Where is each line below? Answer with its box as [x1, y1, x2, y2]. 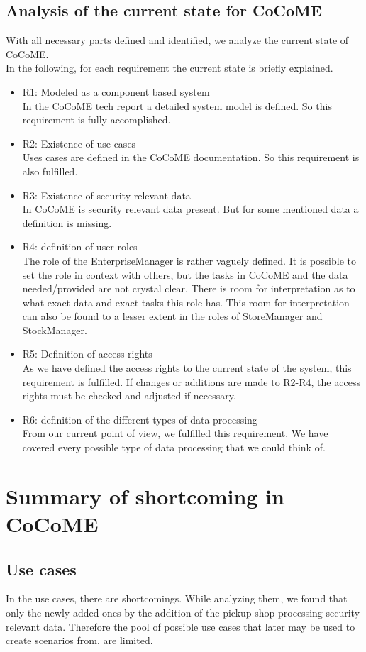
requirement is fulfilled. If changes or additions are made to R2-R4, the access [22, 374, 360, 389]
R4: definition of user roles [22, 239, 138, 254]
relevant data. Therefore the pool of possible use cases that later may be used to [6, 619, 355, 634]
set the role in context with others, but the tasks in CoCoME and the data [22, 267, 348, 282]
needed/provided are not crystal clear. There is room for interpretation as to [22, 281, 355, 296]
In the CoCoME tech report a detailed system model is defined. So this [22, 98, 332, 113]
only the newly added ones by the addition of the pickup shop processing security [6, 605, 360, 619]
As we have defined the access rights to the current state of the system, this [22, 360, 352, 375]
